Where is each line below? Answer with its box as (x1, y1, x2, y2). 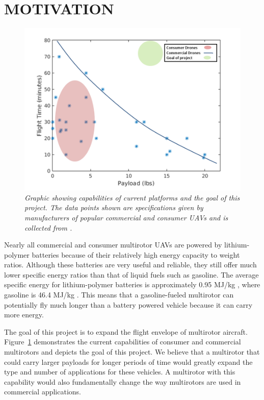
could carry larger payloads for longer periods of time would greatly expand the (4, 356, 253, 367)
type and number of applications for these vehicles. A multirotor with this (4, 366, 235, 377)
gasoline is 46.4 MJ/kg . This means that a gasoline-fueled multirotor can (4, 289, 234, 300)
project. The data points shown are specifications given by (24, 202, 203, 213)
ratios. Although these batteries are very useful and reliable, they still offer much (4, 259, 257, 270)
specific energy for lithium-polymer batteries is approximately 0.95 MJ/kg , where (4, 279, 260, 290)
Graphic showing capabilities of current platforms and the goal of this (24, 192, 240, 203)
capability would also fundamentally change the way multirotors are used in (4, 376, 241, 387)
